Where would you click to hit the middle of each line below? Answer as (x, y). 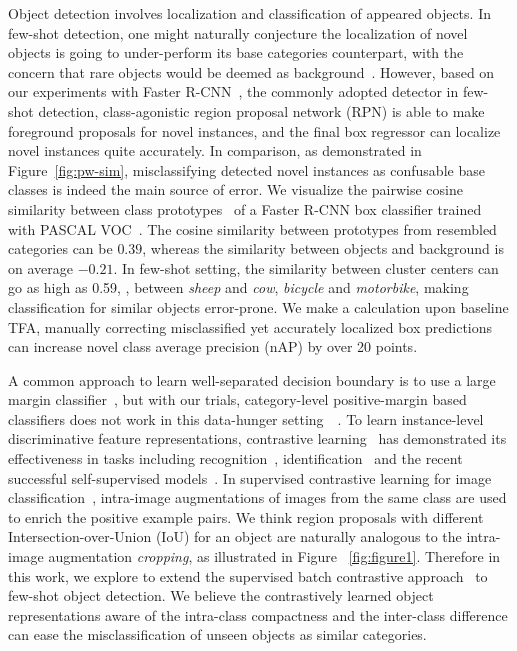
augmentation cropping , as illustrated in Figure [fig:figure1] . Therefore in (274, 556)
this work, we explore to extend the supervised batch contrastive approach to (248, 575)
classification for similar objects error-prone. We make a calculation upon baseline (258, 306)
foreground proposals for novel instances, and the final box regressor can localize (254, 130)
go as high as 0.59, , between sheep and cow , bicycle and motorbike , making (238, 287)
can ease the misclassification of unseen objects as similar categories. (217, 634)
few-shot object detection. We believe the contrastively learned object (221, 595)
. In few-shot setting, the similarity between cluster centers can (306, 267)
